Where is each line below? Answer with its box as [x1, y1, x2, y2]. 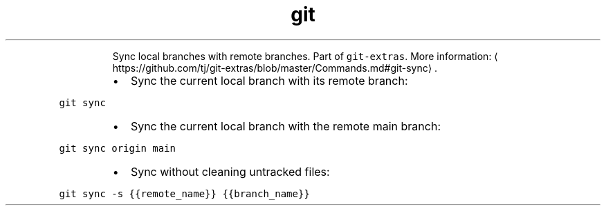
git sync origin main [59, 142, 176, 154]
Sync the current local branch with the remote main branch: [130, 119, 441, 133]
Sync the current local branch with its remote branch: [130, 73, 408, 88]
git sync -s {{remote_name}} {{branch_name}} [59, 188, 310, 199]
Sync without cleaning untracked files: [130, 164, 330, 179]
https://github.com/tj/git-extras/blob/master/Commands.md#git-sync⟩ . [112, 61, 438, 74]
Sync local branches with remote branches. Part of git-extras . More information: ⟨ [112, 50, 498, 62]
